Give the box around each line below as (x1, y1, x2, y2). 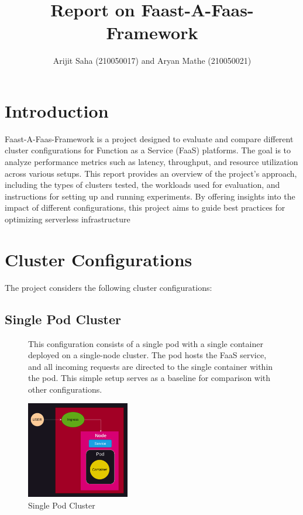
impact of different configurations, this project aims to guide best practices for (5, 201, 285, 214)
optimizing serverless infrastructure (5, 213, 130, 225)
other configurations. (28, 383, 102, 395)
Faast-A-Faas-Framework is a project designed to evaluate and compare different (5, 132, 294, 145)
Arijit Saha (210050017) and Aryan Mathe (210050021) (53, 54, 252, 67)
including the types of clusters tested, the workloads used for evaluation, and (5, 178, 280, 191)
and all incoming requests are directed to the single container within (28, 360, 273, 372)
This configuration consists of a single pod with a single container (28, 337, 263, 349)
